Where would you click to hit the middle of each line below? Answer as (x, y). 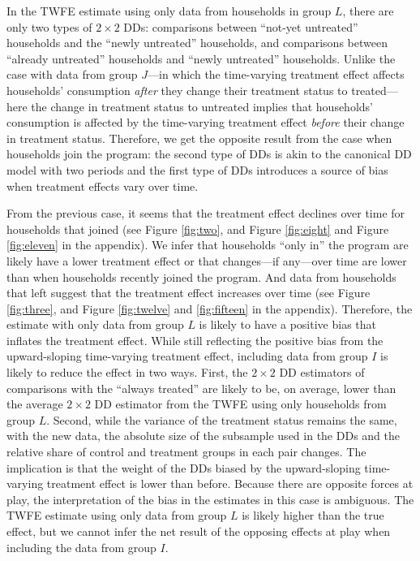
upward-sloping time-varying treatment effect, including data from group (187, 356)
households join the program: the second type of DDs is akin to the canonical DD (209, 154)
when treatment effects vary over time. (103, 186)
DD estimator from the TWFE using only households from (240, 404)
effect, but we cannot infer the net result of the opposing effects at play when (199, 531)
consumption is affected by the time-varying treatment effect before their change (206, 122)
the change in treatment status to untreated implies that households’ (202, 106)
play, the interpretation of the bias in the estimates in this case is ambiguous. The (210, 499)
